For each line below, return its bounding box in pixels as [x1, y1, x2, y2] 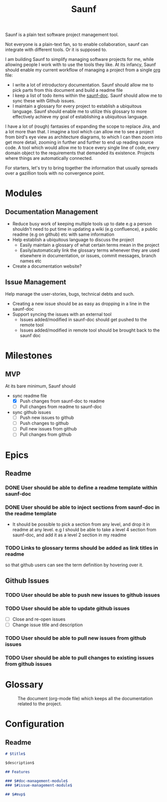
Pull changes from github [19, 431, 72, 437]
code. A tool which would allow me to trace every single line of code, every [5, 145, 160, 151]
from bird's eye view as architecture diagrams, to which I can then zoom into [5, 134, 163, 140]
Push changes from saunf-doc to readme [19, 398, 105, 404]
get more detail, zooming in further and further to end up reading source [5, 139, 154, 145]
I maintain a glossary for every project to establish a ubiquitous [12, 103, 142, 109]
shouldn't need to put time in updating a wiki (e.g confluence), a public [12, 226, 158, 232]
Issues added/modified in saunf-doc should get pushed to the [19, 317, 147, 323]
